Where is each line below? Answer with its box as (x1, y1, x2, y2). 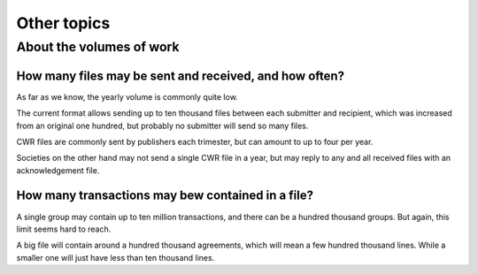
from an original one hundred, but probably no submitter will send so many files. (16, 120, 309, 131)
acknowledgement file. (16, 164, 100, 176)
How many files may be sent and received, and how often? (16, 68, 345, 83)
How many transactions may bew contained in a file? (16, 188, 314, 203)
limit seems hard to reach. (16, 224, 112, 234)
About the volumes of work (16, 39, 181, 55)
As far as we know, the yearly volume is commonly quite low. (16, 91, 238, 102)
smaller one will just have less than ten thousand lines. (16, 252, 215, 263)
